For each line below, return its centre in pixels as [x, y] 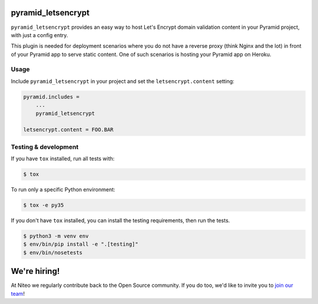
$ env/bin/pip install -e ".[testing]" [81, 244]
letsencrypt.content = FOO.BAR [69, 130]
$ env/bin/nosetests [53, 252]
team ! [18, 293]
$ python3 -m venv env [56, 236]
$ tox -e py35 [44, 205]
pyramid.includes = [51, 97]
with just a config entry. [39, 35]
